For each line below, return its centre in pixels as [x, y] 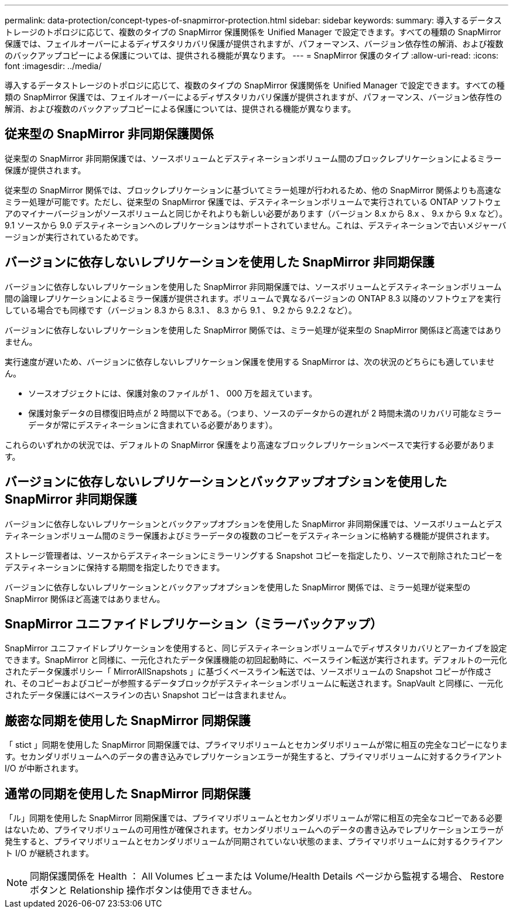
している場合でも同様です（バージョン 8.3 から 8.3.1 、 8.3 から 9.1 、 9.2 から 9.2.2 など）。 [181, 310]
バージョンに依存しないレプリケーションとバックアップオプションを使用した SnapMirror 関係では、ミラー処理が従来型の [238, 587]
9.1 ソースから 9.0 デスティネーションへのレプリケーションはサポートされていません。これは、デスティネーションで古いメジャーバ [256, 225]
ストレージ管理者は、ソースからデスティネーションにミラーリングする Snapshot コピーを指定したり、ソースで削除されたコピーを [254, 555]
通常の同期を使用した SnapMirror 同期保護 [128, 794]
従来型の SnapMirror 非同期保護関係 [109, 134]
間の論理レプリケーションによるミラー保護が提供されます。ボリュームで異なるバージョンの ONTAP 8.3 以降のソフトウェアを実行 [253, 298]
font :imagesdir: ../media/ [53, 66]
